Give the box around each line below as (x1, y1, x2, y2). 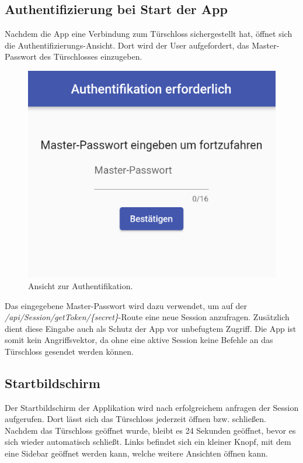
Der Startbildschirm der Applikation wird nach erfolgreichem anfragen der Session (5, 401, 299, 413)
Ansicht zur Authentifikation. (28, 279, 133, 291)
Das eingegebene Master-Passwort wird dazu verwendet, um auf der (5, 299, 248, 311)
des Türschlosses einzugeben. (39, 50, 142, 63)
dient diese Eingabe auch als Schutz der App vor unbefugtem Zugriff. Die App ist (5, 322, 297, 334)
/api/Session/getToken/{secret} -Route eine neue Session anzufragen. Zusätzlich (5, 311, 290, 323)
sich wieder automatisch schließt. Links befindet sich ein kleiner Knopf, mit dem (5, 435, 291, 448)
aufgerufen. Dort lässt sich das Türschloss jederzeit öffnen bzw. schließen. (5, 413, 266, 425)
